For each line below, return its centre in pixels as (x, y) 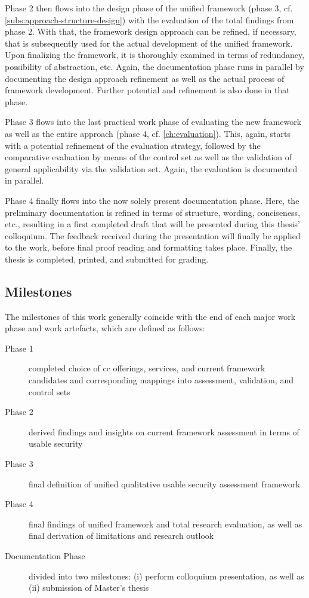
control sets (50, 391)
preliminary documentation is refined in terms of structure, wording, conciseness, (153, 212)
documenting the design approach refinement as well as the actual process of (145, 78)
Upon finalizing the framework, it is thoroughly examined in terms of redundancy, (155, 55)
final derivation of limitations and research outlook (121, 536)
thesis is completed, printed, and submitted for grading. (107, 259)
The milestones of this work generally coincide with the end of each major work (150, 316)
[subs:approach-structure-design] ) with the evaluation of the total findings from (149, 19)
